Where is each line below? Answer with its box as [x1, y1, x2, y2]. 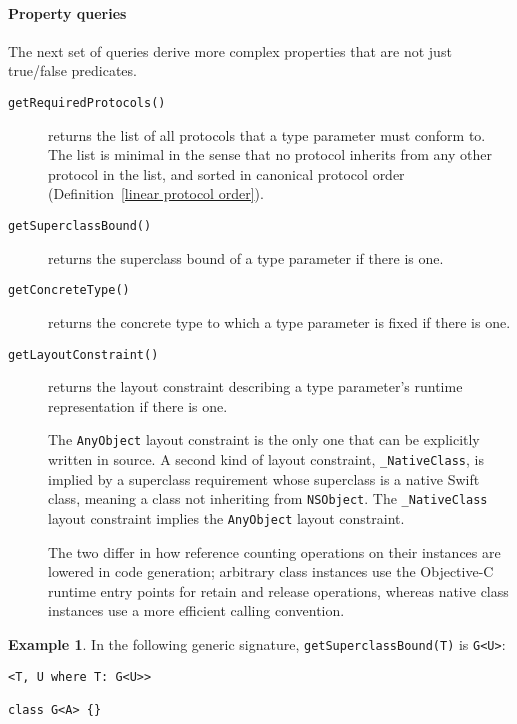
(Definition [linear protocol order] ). [48, 183, 264, 204]
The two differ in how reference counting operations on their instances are [48, 541, 501, 562]
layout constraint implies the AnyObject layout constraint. [48, 507, 405, 528]
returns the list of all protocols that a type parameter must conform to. [48, 124, 486, 145]
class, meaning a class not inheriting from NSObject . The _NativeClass [48, 488, 488, 509]
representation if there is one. [48, 395, 228, 416]
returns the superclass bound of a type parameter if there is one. [48, 247, 444, 268]
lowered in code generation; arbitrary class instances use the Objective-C [48, 561, 494, 582]
